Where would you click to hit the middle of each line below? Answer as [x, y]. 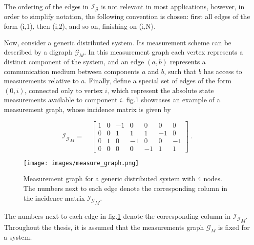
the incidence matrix [54, 198]
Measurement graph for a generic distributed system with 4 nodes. [123, 179]
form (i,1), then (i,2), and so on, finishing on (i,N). [80, 26]
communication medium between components [72, 71]
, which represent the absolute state [160, 90]
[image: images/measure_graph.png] [81, 163]
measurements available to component [61, 100]
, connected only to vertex [64, 90]
